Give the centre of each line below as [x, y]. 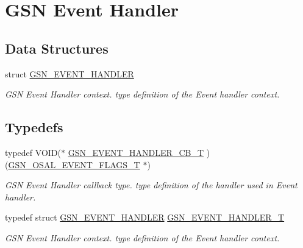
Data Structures [57, 48]
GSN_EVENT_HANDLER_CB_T [136, 152]
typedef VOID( [33, 152]
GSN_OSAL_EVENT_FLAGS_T [74, 164]
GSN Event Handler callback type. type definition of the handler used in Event [151, 185]
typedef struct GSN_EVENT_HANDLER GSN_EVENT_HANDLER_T [145, 217]
